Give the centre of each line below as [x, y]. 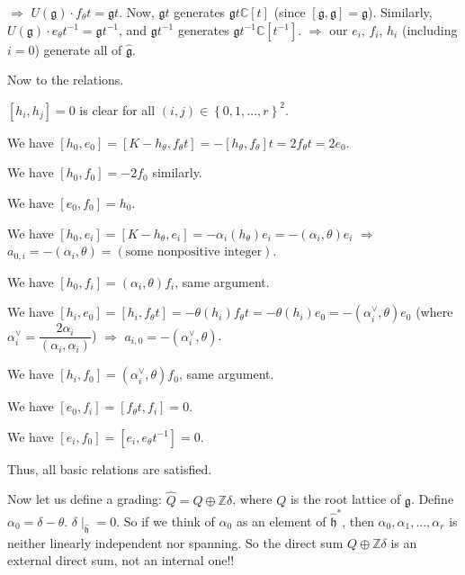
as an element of [281, 521]
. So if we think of [165, 521]
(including [429, 29]
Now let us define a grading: [85, 499]
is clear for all [117, 109]
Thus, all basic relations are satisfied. [110, 468]
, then [358, 521]
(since [290, 12]
